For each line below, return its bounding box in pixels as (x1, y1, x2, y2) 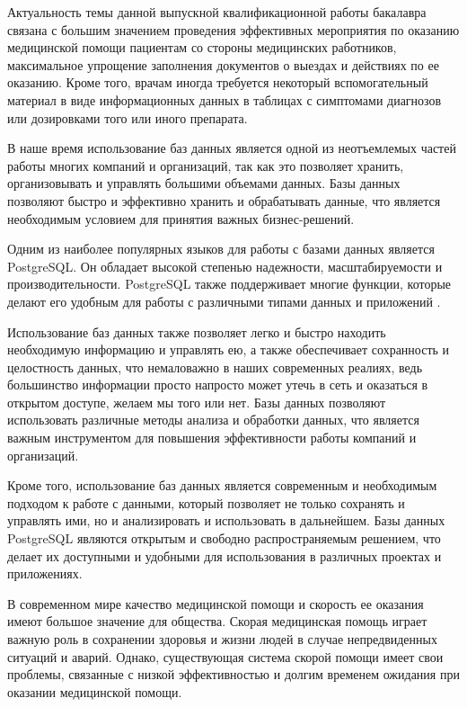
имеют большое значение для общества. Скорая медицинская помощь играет (7, 612, 427, 631)
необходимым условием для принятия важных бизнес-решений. (7, 209, 355, 228)
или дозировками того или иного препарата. (7, 108, 248, 127)
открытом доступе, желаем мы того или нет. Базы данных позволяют (7, 392, 386, 411)
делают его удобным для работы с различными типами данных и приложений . (7, 291, 441, 310)
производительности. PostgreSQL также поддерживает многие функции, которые (7, 274, 452, 293)
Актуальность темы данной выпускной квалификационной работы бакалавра (7, 3, 427, 21)
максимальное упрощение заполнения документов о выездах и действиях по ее (7, 55, 439, 74)
